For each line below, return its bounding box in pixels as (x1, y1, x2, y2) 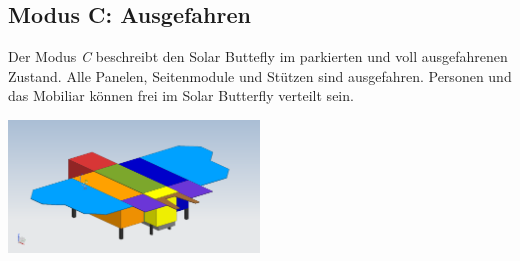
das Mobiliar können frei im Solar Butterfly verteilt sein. (8, 85, 354, 106)
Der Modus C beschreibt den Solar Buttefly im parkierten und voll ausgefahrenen (8, 46, 508, 67)
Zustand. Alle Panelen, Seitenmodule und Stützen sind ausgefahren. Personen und (8, 65, 512, 86)
